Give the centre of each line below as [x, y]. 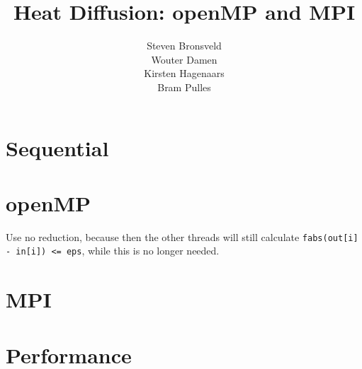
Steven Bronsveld [184, 46]
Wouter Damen [184, 59]
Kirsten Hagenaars [184, 73]
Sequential [57, 147]
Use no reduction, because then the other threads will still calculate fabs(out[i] [182, 236]
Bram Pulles [184, 87]
